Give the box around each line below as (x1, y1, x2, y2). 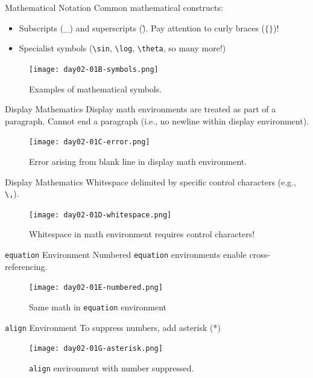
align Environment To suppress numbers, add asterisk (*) (5, 321, 221, 333)
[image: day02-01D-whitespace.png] (29, 210, 172, 219)
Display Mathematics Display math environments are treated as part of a (5, 103, 276, 115)
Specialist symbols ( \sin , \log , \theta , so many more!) (19, 42, 226, 54)
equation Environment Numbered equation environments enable (5, 248, 247, 261)
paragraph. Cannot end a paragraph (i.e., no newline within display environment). (5, 114, 309, 127)
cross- (249, 248, 270, 261)
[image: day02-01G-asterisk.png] (29, 344, 163, 353)
